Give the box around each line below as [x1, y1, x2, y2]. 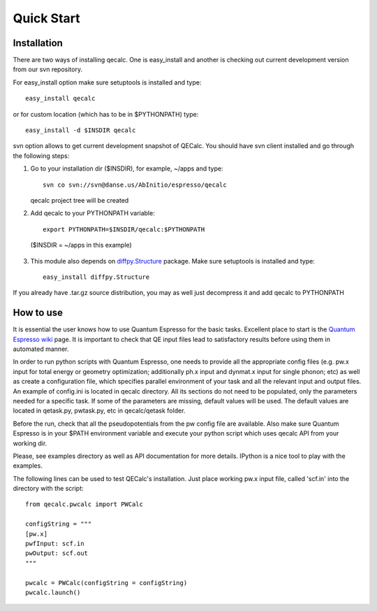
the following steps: [13, 151, 70, 160]
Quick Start [13, 10, 80, 26]
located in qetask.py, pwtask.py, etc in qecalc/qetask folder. [13, 406, 186, 415]
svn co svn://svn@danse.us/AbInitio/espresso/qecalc [43, 180, 227, 189]
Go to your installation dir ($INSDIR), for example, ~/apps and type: [30, 164, 223, 173]
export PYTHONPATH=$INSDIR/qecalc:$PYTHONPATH [43, 225, 205, 233]
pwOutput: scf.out [25, 549, 89, 557]
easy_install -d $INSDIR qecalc [25, 127, 136, 134]
